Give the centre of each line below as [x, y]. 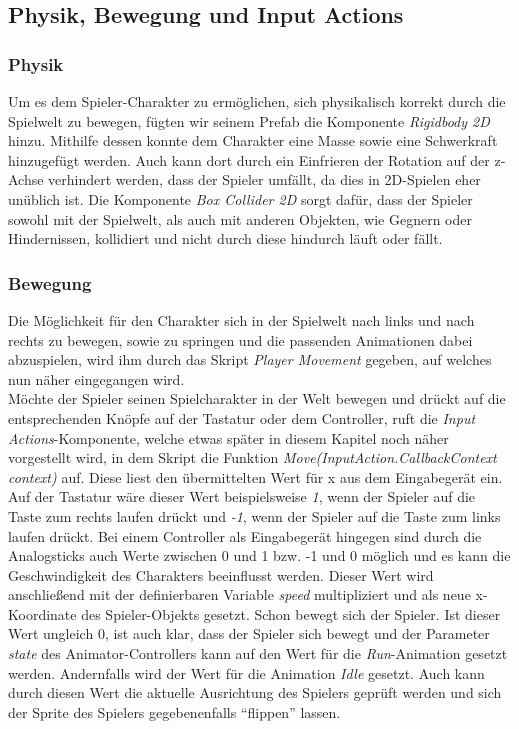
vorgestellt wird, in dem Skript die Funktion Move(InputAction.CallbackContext [252, 457]
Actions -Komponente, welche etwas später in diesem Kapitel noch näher [228, 437]
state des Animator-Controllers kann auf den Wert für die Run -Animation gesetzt [258, 653]
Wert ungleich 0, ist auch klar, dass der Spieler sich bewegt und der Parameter [249, 633]
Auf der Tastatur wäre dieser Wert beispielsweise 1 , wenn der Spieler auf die [242, 496]
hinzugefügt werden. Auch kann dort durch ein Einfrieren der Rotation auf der [249, 159]
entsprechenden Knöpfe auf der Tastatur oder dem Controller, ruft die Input [242, 417]
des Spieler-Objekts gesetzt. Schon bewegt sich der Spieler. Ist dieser [291, 613]
